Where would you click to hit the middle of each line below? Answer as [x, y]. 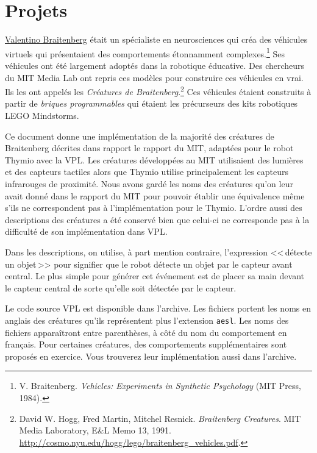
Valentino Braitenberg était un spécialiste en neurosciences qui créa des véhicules [156, 39]
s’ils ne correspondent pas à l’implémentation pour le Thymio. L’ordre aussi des [154, 208]
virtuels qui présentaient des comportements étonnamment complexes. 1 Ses [145, 52]
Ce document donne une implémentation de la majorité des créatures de [140, 136]
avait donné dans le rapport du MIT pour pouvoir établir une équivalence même [155, 195]
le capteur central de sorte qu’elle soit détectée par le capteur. [121, 287]
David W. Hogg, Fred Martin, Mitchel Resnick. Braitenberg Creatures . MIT [160, 418]
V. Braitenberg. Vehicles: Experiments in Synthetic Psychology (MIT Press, [160, 386]
